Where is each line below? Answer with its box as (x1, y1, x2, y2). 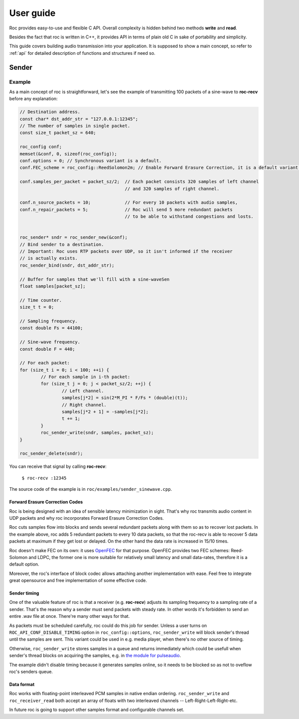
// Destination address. (19, 109, 81, 115)
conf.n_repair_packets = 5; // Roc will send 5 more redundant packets (19, 207, 233, 212)
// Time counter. (19, 297, 62, 303)
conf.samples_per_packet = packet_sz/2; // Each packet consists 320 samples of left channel (19, 179, 259, 184)
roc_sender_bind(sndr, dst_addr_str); (19, 262, 115, 268)
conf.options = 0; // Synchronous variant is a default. (19, 157, 162, 163)
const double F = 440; (19, 346, 75, 352)
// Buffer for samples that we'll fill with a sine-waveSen (19, 277, 170, 282)
